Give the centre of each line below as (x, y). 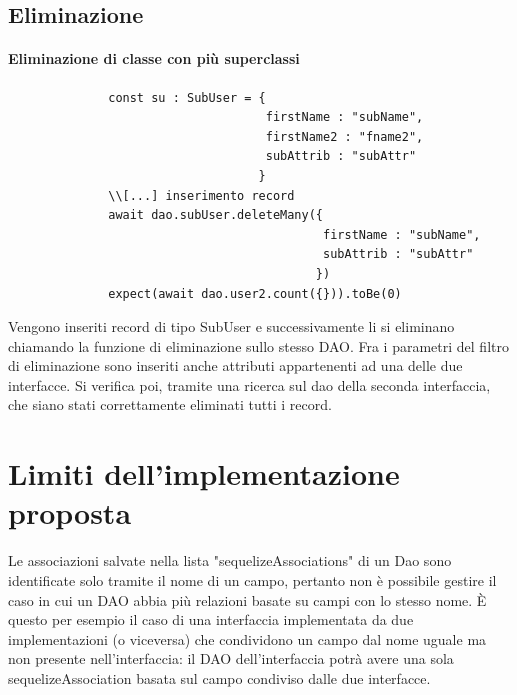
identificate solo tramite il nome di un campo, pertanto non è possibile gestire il (252, 579)
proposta (70, 512)
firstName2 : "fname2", (344, 136)
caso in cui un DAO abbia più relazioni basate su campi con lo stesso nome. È (247, 599)
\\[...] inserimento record (201, 195)
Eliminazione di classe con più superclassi (154, 58)
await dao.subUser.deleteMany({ (215, 215)
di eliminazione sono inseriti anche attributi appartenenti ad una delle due (235, 365)
